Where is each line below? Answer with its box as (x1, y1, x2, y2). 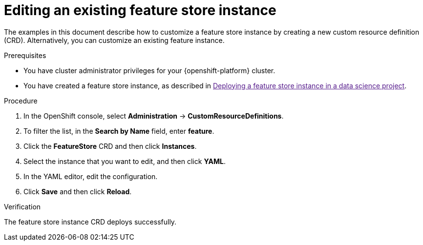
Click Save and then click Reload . (23, 187, 132, 196)
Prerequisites (4, 51, 46, 60)
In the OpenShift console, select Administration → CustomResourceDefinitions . (23, 111, 284, 120)
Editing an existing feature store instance (4, 2, 276, 19)
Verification (4, 202, 41, 211)
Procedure (4, 96, 38, 105)
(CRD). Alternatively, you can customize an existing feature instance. (4, 36, 225, 44)
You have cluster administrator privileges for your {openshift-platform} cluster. (23, 66, 275, 75)
